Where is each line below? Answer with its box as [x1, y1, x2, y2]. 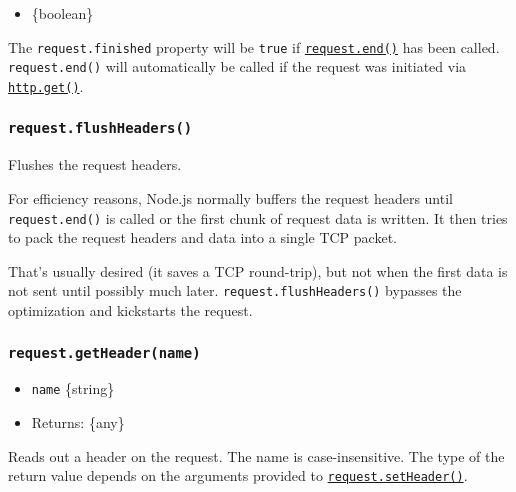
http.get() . [8, 75, 84, 96]
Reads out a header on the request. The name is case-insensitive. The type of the [8, 445, 505, 466]
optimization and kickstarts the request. [8, 300, 253, 321]
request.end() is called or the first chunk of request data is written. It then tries [8, 207, 508, 228]
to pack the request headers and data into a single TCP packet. [8, 227, 397, 248]
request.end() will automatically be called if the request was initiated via [8, 56, 467, 77]
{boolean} [31, 3, 94, 23]
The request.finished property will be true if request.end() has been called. [8, 36, 500, 57]
